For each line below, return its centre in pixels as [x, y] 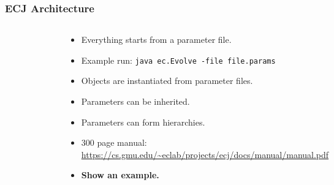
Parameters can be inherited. [135, 101]
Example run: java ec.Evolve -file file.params [178, 60]
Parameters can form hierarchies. [143, 122]
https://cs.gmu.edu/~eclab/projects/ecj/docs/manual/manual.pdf [205, 154]
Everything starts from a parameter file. [156, 40]
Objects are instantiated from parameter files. [167, 81]
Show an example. [120, 175]
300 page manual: [114, 142]
